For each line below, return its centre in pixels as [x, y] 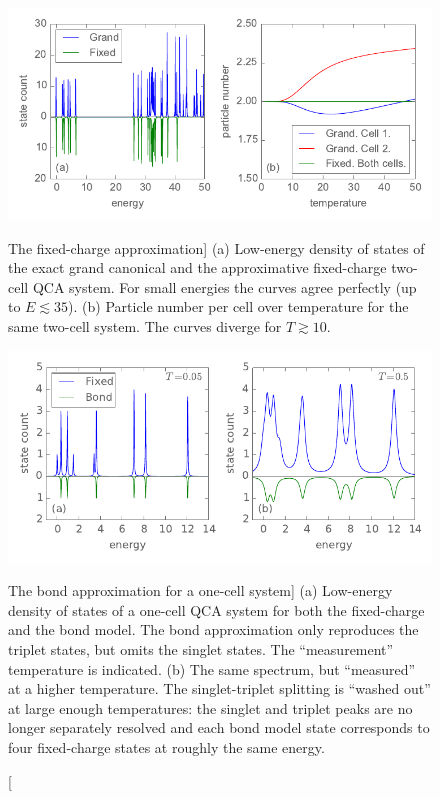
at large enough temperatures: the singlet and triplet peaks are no [210, 707]
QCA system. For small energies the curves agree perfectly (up [224, 286]
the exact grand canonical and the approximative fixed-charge [197, 267]
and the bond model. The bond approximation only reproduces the [213, 629]
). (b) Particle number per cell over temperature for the [238, 306]
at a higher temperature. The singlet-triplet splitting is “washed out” [219, 688]
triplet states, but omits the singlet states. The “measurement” [201, 648]
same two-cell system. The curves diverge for [145, 325]
